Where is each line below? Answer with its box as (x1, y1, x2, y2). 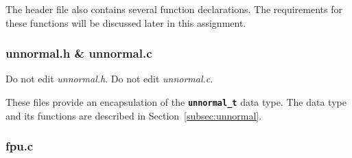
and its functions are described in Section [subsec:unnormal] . (5, 108, 262, 122)
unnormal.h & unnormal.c (5, 45, 152, 62)
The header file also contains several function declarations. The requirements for (5, 2, 342, 16)
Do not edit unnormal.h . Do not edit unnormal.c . (5, 71, 213, 86)
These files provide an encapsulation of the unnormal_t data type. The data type (5, 95, 347, 109)
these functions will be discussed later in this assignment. (5, 15, 246, 30)
